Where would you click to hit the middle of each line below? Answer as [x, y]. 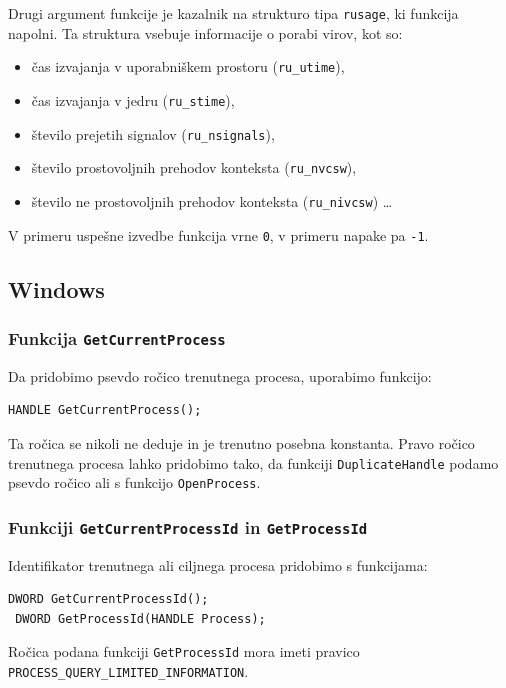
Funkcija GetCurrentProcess [117, 337]
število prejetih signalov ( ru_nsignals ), [153, 133]
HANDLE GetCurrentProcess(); [105, 410]
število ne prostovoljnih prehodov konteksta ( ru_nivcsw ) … [212, 200]
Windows [56, 288]
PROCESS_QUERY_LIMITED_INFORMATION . [128, 671]
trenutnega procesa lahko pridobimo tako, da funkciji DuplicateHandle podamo [253, 462]
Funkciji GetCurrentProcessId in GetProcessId [188, 526]
